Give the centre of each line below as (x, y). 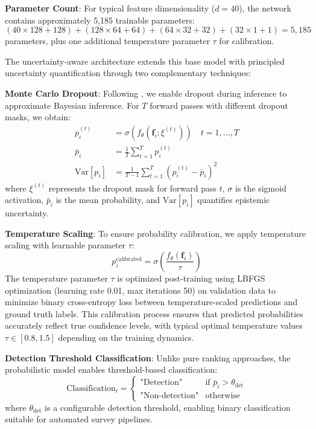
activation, (24, 200)
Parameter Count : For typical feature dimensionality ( (110, 8)
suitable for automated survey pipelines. (79, 419)
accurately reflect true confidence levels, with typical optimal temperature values (154, 325)
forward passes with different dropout (219, 105)
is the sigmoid (261, 188)
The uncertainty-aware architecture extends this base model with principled (145, 61)
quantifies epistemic (234, 200)
